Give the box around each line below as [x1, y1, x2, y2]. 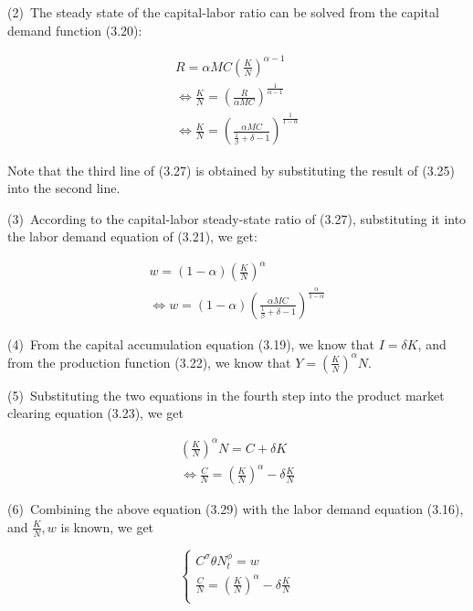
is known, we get [60, 517, 154, 536]
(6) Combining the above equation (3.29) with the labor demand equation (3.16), [7, 499, 464, 519]
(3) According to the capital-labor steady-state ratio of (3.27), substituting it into [7, 209, 467, 228]
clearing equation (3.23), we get [7, 403, 184, 423]
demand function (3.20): [7, 20, 142, 39]
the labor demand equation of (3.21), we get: [7, 227, 258, 246]
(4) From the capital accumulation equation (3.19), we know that [7, 334, 374, 353]
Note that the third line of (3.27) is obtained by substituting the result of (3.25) [7, 160, 456, 179]
